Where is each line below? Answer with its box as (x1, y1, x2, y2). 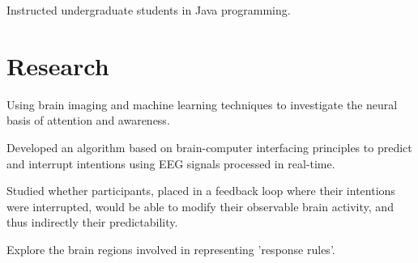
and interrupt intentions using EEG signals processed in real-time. (6, 155, 335, 172)
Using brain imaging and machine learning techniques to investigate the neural (6, 95, 398, 112)
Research (6, 49, 109, 82)
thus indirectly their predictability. (6, 214, 178, 231)
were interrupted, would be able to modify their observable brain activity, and (6, 197, 394, 214)
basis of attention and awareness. (6, 112, 170, 129)
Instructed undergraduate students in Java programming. (6, 2, 291, 18)
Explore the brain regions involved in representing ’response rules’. (6, 240, 335, 257)
